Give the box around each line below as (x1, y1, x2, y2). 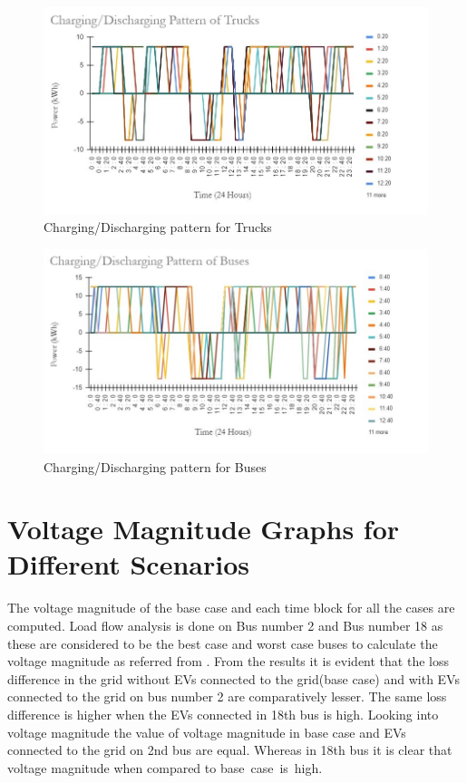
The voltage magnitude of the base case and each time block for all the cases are (7, 598, 455, 617)
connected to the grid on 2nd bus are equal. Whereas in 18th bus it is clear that (7, 740, 452, 759)
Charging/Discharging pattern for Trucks (44, 217, 272, 237)
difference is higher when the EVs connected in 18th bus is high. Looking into (7, 704, 439, 723)
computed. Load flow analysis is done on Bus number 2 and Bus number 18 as (7, 616, 443, 635)
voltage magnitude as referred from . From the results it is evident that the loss (7, 652, 449, 671)
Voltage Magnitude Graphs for (7, 510, 400, 547)
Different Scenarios (7, 546, 249, 583)
